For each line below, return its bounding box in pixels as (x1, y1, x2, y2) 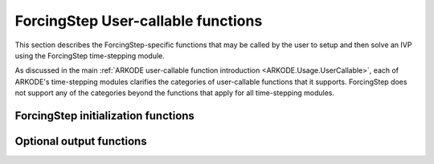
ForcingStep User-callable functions (14, 12, 263, 30)
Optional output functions (14, 134, 148, 148)
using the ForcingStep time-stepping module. (14, 50, 165, 60)
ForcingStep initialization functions (14, 109, 194, 122)
